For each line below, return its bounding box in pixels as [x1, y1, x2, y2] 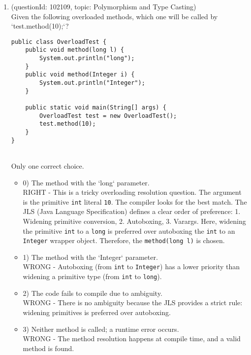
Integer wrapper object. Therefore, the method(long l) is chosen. [23, 235, 225, 246]
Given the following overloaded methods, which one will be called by [11, 11, 218, 21]
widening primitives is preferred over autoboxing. [23, 307, 171, 317]
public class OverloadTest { [11, 38, 107, 45]
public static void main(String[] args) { [25, 104, 166, 111]
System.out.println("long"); [39, 55, 135, 62]
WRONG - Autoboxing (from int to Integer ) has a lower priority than [23, 261, 240, 272]
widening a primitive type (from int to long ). [23, 271, 162, 282]
